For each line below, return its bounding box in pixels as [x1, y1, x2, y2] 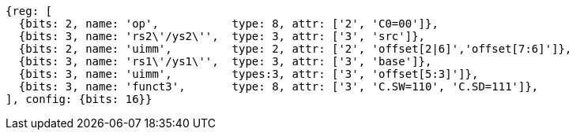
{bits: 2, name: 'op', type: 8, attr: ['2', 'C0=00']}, [18, 17, 439, 30]
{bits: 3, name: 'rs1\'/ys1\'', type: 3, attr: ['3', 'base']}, [18, 55, 432, 68]
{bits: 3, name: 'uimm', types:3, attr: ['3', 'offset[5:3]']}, [18, 68, 479, 80]
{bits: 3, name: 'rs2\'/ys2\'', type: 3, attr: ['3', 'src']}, [18, 30, 426, 42]
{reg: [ [6, 5, 53, 17]
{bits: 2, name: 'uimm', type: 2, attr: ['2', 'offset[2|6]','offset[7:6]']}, [18, 42, 572, 55]
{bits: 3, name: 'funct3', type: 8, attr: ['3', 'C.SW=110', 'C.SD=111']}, [18, 80, 539, 93]
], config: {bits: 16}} [6, 93, 152, 105]
